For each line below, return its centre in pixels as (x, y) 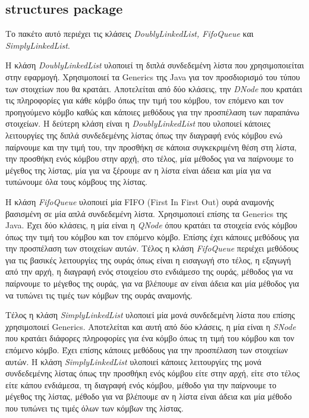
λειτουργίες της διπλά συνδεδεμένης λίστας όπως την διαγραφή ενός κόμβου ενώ (144, 135)
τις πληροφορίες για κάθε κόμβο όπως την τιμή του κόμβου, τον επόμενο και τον (145, 100)
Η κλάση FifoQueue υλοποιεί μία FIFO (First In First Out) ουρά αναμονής (140, 201)
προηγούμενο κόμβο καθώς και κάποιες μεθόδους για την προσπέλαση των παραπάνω (152, 111)
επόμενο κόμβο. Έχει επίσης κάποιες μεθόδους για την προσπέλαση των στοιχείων (147, 350)
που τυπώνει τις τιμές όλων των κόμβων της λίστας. (94, 408)
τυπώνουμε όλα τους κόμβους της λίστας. (76, 182)
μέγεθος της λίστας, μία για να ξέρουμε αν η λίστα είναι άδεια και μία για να (138, 170)
